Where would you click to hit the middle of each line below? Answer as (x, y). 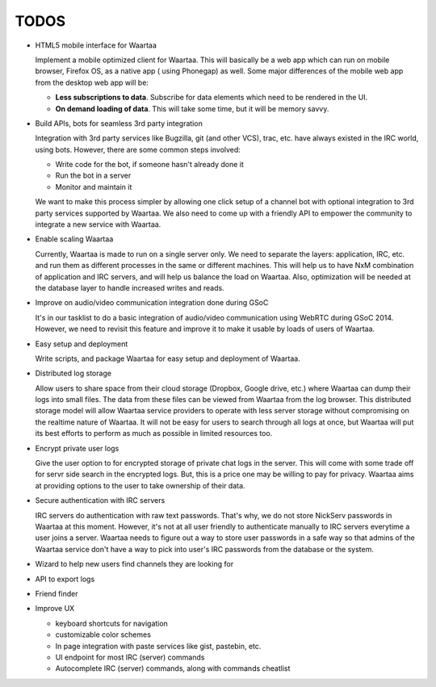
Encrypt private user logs (77, 448)
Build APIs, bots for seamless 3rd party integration (119, 123)
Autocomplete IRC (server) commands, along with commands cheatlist (173, 668)
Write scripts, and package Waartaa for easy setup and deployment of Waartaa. (168, 358)
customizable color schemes (103, 635)
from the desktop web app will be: (92, 82)
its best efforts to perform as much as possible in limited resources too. (154, 434)
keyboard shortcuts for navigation (112, 623)
